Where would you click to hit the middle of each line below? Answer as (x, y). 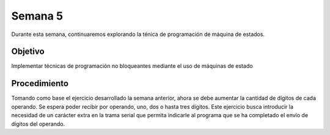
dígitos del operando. (38, 124)
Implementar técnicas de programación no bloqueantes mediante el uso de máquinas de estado (132, 66)
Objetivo (28, 52)
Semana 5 (37, 16)
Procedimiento (40, 83)
